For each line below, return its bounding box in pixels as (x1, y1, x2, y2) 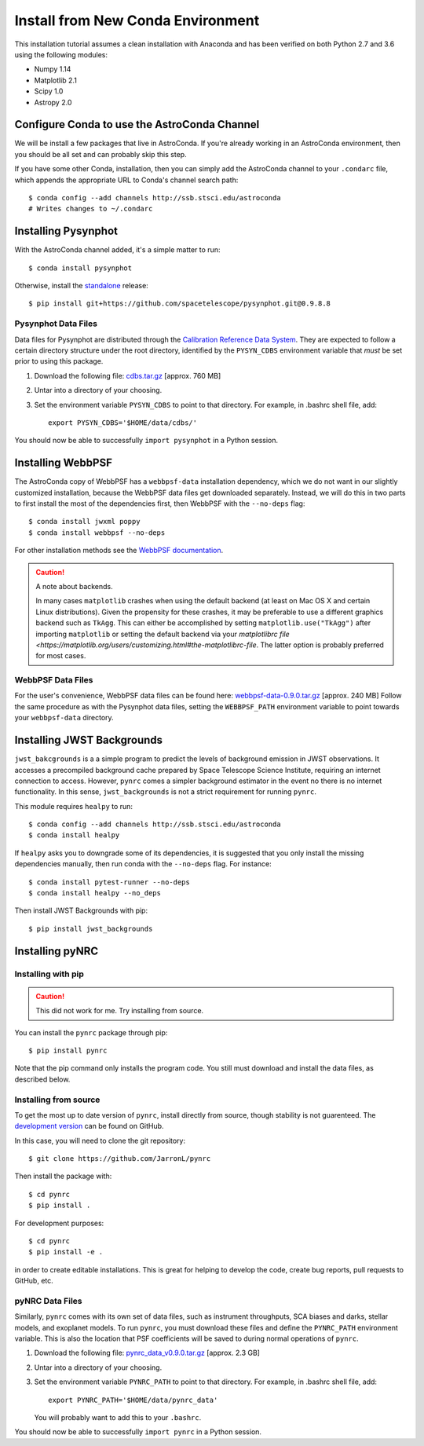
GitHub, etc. (14, 1276, 54, 1286)
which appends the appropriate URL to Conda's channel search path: (14, 175, 239, 185)
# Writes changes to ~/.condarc (28, 204, 153, 214)
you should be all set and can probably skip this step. (14, 149, 188, 159)
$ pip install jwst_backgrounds (28, 924, 153, 933)
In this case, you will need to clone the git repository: (14, 1136, 186, 1145)
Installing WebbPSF (14, 456, 113, 470)
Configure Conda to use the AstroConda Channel (14, 118, 260, 131)
